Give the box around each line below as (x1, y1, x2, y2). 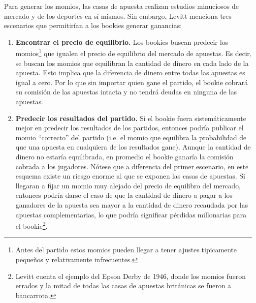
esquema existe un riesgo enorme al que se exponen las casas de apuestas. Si (15, 171, 245, 181)
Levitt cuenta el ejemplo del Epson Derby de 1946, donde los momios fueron (15, 271, 246, 281)
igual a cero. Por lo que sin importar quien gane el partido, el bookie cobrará (15, 77, 248, 87)
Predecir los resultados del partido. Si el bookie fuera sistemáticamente (15, 113, 246, 123)
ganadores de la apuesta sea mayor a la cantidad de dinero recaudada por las (15, 199, 248, 210)
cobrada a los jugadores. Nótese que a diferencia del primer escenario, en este (15, 161, 249, 171)
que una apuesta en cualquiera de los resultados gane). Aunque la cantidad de (15, 142, 251, 152)
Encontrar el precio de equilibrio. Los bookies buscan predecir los (15, 36, 228, 47)
